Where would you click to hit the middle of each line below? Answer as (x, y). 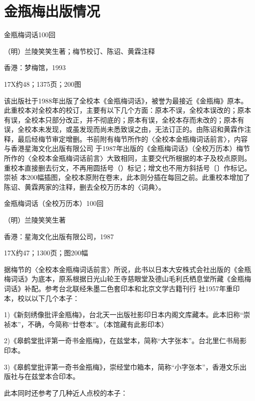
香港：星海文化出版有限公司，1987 (59, 236)
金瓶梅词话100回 (30, 35)
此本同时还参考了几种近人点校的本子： (66, 392)
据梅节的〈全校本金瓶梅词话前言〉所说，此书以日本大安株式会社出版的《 (121, 269)
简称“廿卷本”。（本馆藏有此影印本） (112, 324)
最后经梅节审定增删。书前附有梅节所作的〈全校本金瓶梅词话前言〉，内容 (132, 138)
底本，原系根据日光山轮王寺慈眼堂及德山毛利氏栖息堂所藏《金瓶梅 (144, 279)
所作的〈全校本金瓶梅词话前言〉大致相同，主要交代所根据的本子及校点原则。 (127, 158)
